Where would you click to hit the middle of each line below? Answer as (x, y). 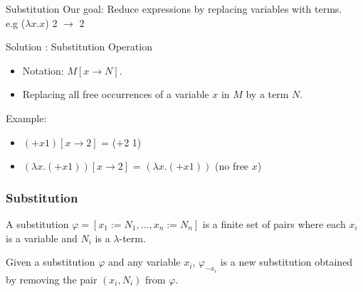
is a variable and (42, 238)
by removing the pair (52, 279)
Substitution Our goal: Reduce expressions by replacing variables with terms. (174, 9)
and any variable (144, 262)
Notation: (43, 70)
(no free (232, 166)
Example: (26, 118)
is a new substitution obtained (286, 262)
